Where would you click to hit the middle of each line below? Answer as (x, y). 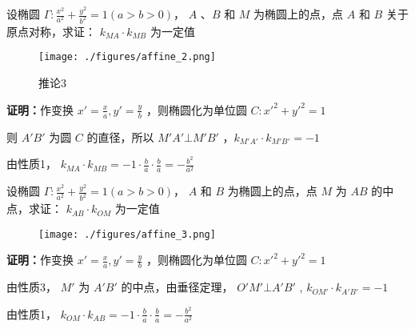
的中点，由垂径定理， (177, 287)
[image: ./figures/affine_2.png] (127, 57)
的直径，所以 (120, 136)
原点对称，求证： (51, 31)
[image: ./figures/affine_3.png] (127, 234)
